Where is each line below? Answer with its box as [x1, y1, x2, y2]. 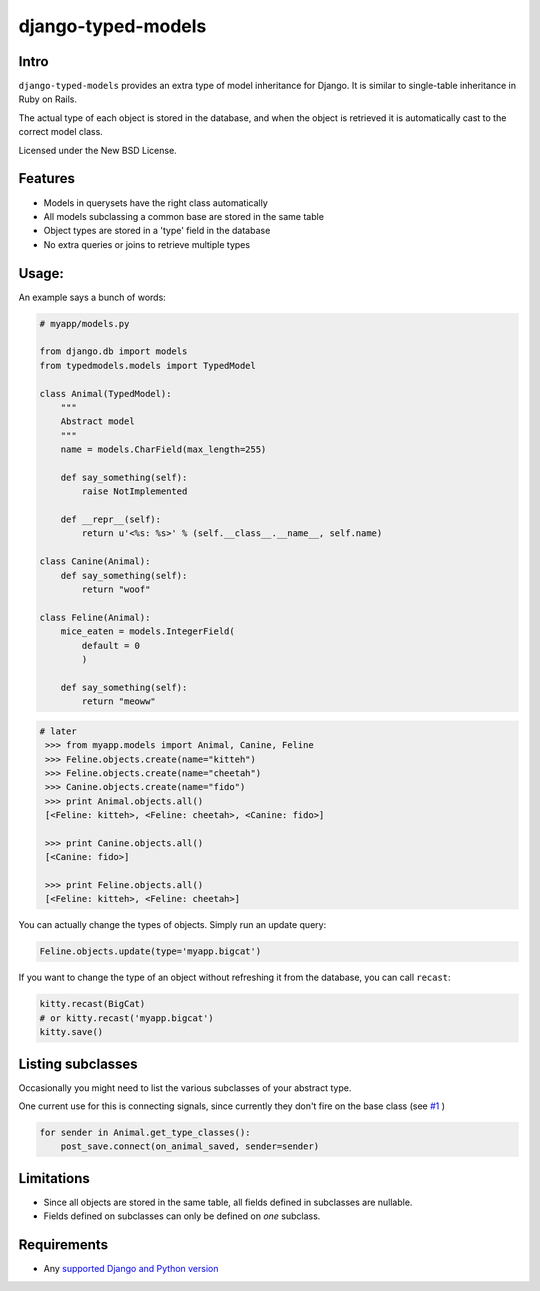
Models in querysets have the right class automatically [43, 196, 269, 209]
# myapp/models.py [39, 318, 130, 329]
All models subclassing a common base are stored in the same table [43, 210, 325, 222]
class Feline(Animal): [39, 611, 151, 623]
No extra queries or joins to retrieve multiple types [43, 238, 250, 250]
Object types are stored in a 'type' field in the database [43, 225, 271, 237]
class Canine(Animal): [39, 556, 151, 567]
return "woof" [81, 584, 151, 595]
